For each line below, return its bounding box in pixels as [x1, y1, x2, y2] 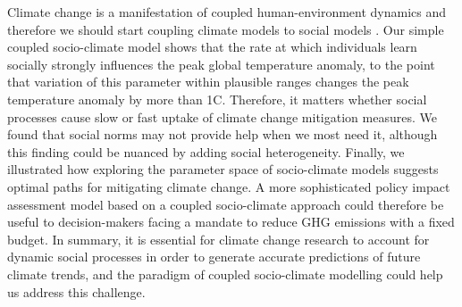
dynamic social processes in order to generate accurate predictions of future [7, 247, 421, 266]
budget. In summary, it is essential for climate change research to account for [7, 229, 430, 248]
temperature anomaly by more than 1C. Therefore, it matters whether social [7, 89, 427, 108]
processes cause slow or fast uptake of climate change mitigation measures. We [7, 107, 437, 126]
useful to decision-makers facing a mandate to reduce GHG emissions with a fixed [7, 212, 455, 231]
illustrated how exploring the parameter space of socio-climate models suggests [7, 160, 439, 178]
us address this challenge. [7, 282, 146, 301]
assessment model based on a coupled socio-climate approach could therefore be [7, 195, 444, 213]
